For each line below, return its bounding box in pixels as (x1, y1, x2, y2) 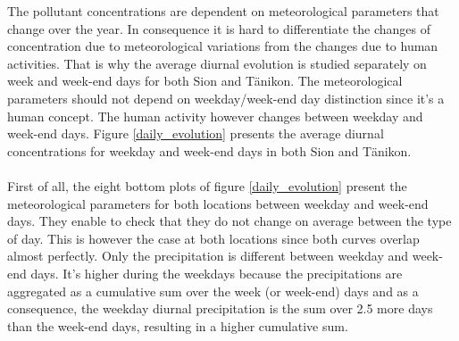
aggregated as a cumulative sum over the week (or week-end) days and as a (7, 281, 419, 300)
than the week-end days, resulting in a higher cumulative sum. (7, 316, 348, 335)
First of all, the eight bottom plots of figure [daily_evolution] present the (7, 176, 407, 195)
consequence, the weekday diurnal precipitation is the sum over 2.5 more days (7, 299, 433, 318)
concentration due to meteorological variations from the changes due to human (7, 37, 438, 55)
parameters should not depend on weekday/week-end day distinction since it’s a (7, 88, 445, 107)
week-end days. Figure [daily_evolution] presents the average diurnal (7, 124, 384, 143)
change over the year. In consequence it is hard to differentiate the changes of (7, 19, 430, 37)
